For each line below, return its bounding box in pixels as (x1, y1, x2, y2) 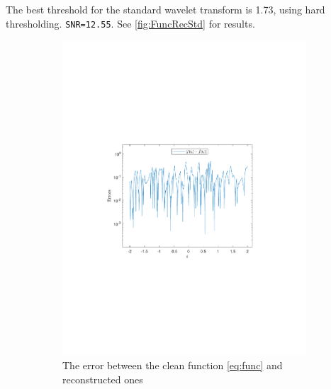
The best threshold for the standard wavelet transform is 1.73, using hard (6, 2, 325, 16)
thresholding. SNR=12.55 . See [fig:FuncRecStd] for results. (6, 16, 255, 30)
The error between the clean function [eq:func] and (62, 358, 283, 373)
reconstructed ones (62, 371, 143, 386)
